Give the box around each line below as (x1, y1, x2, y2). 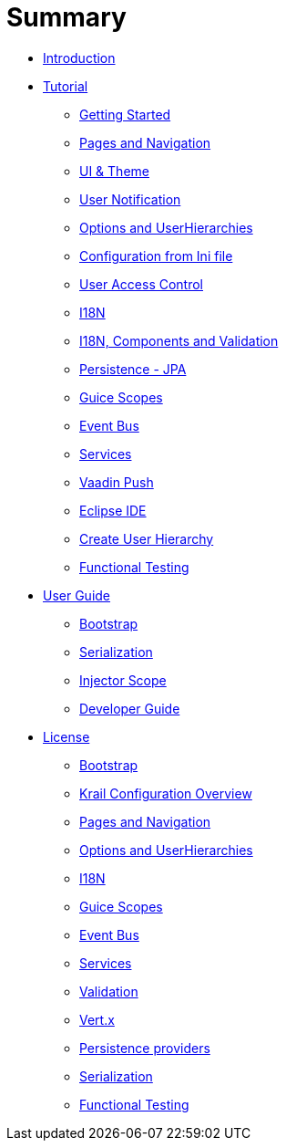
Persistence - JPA (79, 360, 187, 377)
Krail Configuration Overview (79, 785, 252, 801)
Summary (6, 2, 127, 33)
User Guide (43, 587, 111, 603)
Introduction (43, 49, 116, 66)
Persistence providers (79, 1039, 210, 1056)
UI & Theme (79, 162, 149, 179)
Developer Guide (79, 700, 180, 716)
